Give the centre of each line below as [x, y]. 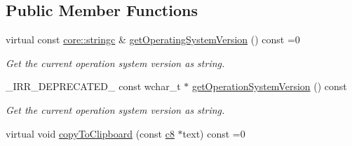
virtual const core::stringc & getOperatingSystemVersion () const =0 [153, 39]
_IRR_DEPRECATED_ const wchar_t [93, 86]
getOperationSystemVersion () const [269, 86]
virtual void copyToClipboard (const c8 [90, 133]
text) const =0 [214, 133]
